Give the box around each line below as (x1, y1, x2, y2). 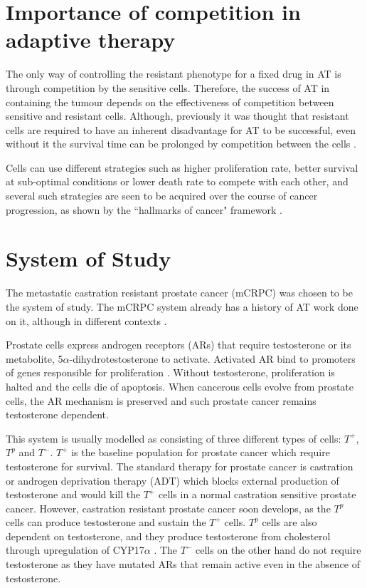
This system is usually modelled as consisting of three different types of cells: (6, 430, 341, 445)
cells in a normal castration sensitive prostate (159, 487, 356, 502)
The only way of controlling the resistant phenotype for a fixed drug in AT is (6, 66, 341, 81)
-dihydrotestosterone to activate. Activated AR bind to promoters (69, 351, 356, 366)
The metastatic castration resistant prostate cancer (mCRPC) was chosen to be (6, 285, 353, 300)
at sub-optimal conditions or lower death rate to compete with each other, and (6, 174, 349, 189)
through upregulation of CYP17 (6, 542, 144, 557)
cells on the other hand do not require (196, 542, 361, 557)
